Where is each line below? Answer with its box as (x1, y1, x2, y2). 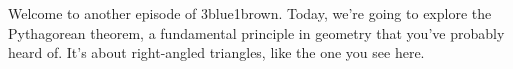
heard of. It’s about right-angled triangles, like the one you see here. (8, 42, 425, 63)
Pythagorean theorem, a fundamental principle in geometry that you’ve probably (8, 22, 505, 43)
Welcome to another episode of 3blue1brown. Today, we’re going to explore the (8, 3, 492, 23)
